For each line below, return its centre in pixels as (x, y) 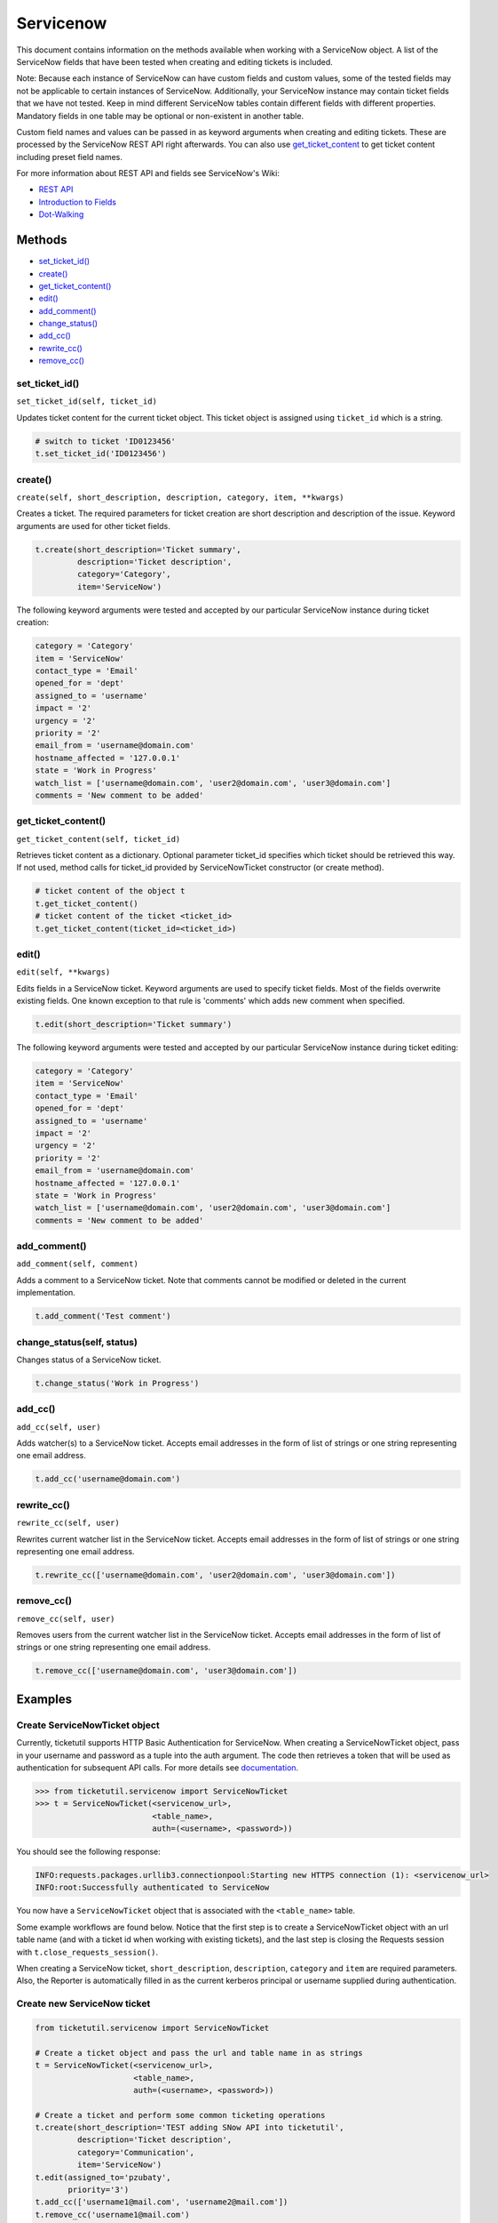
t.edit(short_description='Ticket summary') (134, 1024)
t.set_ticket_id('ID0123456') (101, 454)
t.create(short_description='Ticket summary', (138, 550)
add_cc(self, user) (59, 1427)
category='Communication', (136, 2152)
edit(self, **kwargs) (63, 972)
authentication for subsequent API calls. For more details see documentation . (158, 1767)
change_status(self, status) (77, 1342)
